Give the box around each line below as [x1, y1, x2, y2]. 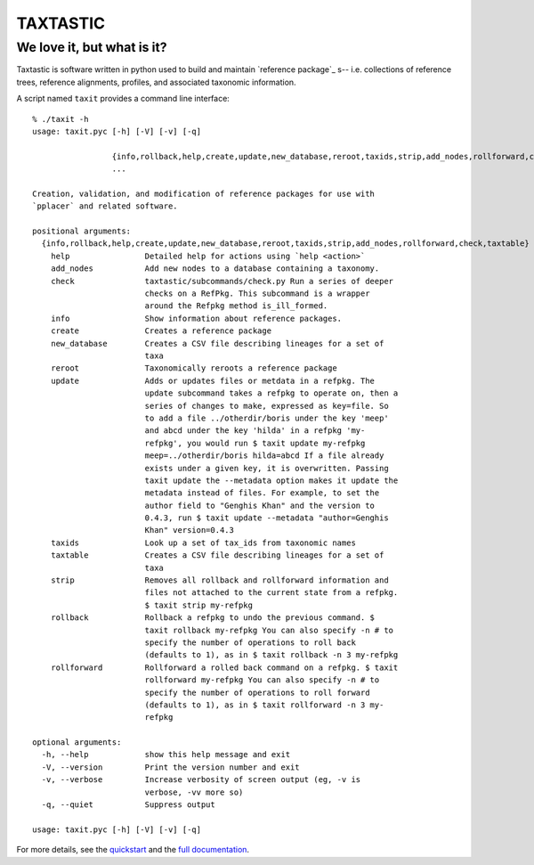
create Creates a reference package [50, 326, 271, 336]
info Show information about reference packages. [50, 313, 343, 323]
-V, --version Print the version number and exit [41, 762, 300, 772]
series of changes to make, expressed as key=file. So [144, 401, 389, 411]
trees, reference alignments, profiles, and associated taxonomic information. [16, 77, 297, 87]
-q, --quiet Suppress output [41, 800, 215, 810]
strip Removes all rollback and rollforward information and [50, 575, 389, 585]
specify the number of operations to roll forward [144, 687, 370, 698]
